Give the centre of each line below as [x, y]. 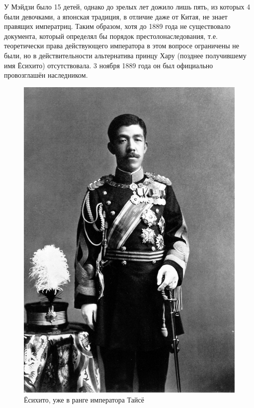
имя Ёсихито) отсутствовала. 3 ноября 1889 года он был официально [109, 65]
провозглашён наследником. [46, 75]
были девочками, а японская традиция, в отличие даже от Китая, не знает [116, 16]
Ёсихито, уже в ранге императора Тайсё [84, 399]
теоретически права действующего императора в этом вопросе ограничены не [122, 46]
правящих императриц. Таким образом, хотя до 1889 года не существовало [117, 26]
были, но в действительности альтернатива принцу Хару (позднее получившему [125, 55]
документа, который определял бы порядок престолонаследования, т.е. [111, 36]
